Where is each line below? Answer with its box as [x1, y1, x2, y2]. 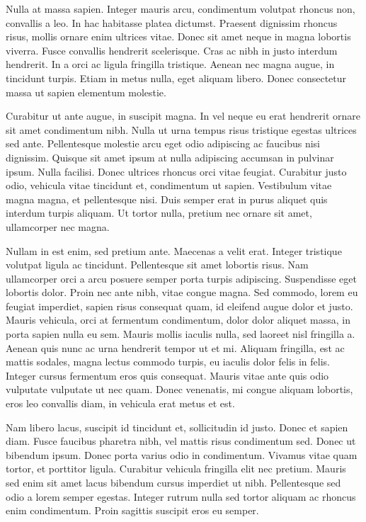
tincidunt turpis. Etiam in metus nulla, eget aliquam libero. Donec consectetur [6, 70, 347, 85]
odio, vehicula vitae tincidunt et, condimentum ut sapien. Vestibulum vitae [6, 178, 332, 193]
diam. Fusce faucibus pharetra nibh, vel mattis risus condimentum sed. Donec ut [6, 433, 356, 448]
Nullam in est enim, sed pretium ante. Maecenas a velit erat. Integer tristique [6, 243, 342, 258]
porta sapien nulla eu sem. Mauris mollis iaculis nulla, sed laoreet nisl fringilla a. [6, 327, 355, 341]
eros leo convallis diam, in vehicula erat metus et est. [6, 396, 235, 411]
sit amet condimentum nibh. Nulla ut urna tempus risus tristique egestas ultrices [6, 122, 357, 137]
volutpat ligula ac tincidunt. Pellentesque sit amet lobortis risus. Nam [6, 257, 309, 272]
